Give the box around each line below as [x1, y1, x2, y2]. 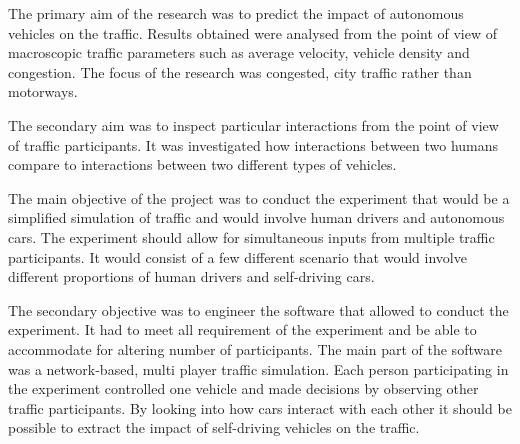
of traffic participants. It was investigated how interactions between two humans [8, 134, 499, 155]
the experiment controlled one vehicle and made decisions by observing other [8, 378, 479, 399]
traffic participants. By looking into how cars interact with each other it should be [8, 397, 512, 418]
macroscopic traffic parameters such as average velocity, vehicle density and [8, 42, 470, 63]
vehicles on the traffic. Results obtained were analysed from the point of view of [8, 22, 498, 43]
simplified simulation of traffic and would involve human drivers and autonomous [8, 207, 505, 228]
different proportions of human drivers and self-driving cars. [8, 266, 375, 287]
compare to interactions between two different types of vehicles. [8, 154, 397, 175]
